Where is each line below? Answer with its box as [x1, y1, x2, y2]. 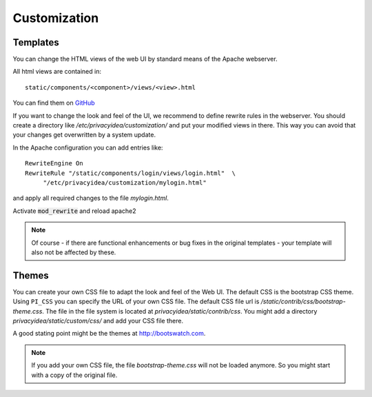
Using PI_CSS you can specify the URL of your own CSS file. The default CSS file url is [12, 297, 260, 306]
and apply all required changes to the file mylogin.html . [12, 194, 169, 203]
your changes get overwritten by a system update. [12, 131, 156, 139]
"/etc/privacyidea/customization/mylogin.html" [43, 179, 207, 186]
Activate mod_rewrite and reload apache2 [12, 207, 137, 215]
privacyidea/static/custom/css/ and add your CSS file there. [12, 317, 184, 325]
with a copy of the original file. [31, 371, 118, 379]
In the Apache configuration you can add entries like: [12, 143, 163, 152]
